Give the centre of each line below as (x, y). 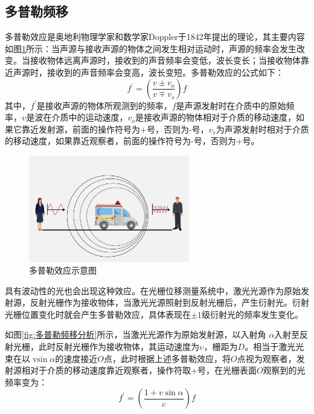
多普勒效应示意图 (63, 270)
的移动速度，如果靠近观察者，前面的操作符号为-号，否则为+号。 (132, 141)
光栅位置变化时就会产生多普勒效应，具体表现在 (98, 314)
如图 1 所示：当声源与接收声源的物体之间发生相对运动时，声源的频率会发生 (151, 48)
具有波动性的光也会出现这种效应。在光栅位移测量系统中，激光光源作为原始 (153, 290)
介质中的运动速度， (90, 117)
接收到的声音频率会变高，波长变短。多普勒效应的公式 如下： (165, 72)
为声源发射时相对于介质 (262, 129)
